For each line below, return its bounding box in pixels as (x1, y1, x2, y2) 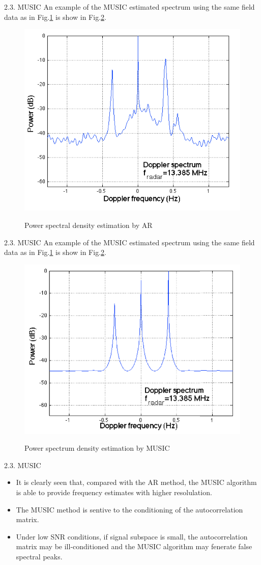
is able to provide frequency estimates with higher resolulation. (16, 486, 212, 497)
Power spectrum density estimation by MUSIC (24, 443, 170, 453)
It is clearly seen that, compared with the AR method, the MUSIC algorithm (16, 477, 257, 487)
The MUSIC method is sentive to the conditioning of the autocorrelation (16, 504, 243, 515)
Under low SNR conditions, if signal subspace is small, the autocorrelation (16, 531, 248, 542)
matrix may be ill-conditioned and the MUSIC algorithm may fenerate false (16, 541, 252, 552)
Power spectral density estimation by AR (24, 220, 153, 230)
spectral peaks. (16, 551, 63, 561)
